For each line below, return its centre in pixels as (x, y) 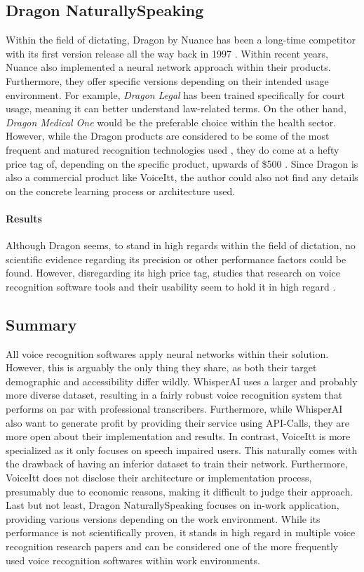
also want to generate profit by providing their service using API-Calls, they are (177, 422)
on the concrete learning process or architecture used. (121, 191)
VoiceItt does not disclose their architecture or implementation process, (159, 478)
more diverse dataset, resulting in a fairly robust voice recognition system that (174, 395)
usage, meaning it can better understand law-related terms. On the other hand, (176, 108)
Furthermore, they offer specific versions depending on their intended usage (167, 80)
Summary (41, 324)
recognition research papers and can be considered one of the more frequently (172, 546)
